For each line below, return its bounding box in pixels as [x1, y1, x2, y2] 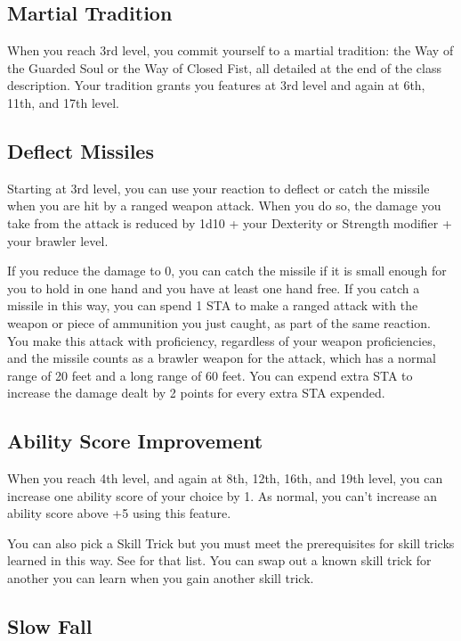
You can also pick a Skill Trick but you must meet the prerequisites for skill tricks [7, 533, 455, 552]
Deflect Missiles [7, 136, 154, 164]
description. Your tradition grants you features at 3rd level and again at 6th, [7, 76, 425, 95]
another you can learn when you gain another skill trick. [7, 569, 314, 588]
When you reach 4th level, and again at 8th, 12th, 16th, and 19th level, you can [7, 469, 443, 488]
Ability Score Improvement [7, 427, 263, 455]
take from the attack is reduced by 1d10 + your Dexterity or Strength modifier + [7, 213, 452, 232]
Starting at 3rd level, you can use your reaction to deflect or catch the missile [7, 178, 430, 197]
